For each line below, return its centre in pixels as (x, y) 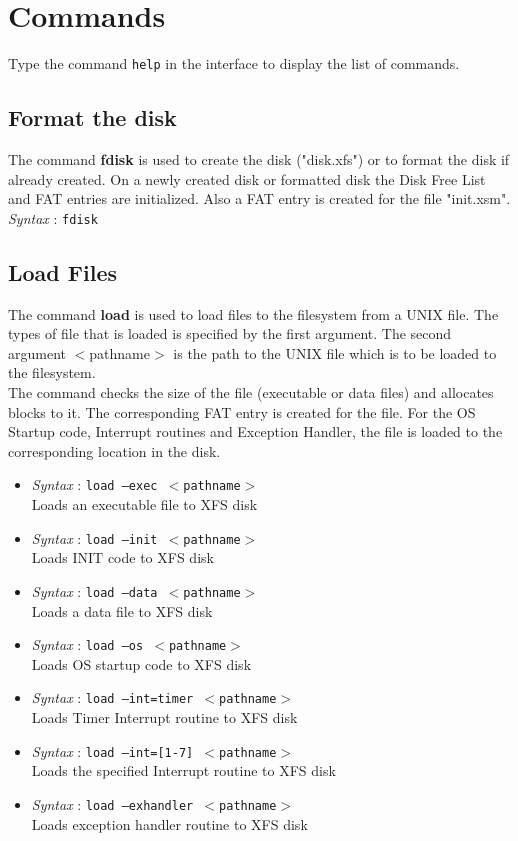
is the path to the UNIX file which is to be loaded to (335, 352)
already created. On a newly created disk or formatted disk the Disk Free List (247, 178)
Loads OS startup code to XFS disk (141, 663)
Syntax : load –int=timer (112, 697)
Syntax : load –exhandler (112, 803)
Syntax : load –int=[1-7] (112, 750)
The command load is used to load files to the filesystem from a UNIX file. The (253, 313)
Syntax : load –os (87, 644)
